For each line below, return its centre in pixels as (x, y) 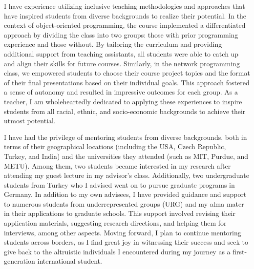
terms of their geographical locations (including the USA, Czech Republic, (115, 146)
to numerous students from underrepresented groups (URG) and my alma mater (124, 203)
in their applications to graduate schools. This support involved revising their (120, 213)
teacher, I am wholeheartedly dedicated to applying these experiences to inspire (123, 101)
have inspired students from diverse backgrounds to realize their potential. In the (125, 15)
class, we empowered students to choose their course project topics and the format (127, 73)
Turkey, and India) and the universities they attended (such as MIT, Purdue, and (126, 156)
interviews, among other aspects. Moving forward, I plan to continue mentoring (123, 232)
